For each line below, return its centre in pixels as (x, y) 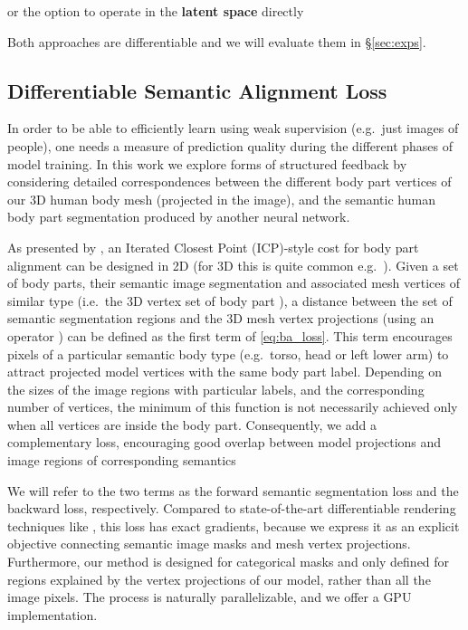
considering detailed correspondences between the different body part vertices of (229, 181)
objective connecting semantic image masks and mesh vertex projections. (209, 544)
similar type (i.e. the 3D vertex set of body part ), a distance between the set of (230, 300)
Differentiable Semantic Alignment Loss (197, 90)
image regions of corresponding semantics (122, 460)
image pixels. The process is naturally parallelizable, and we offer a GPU (210, 597)
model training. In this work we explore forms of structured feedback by (207, 163)
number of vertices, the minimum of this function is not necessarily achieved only (233, 407)
